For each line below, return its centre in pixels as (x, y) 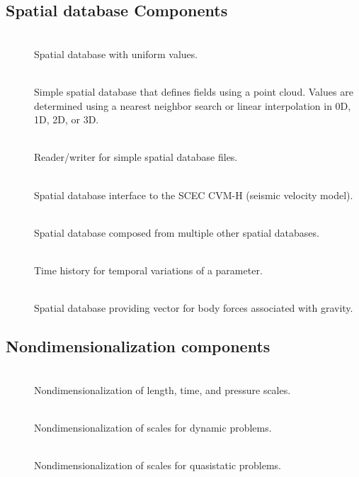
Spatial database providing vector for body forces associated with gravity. (194, 308)
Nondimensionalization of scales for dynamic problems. (153, 427)
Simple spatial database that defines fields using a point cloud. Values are (194, 91)
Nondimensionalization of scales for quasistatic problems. (158, 465)
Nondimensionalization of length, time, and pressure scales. (163, 389)
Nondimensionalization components (138, 346)
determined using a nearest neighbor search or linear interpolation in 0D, (193, 105)
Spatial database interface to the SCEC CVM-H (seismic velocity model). (194, 195)
